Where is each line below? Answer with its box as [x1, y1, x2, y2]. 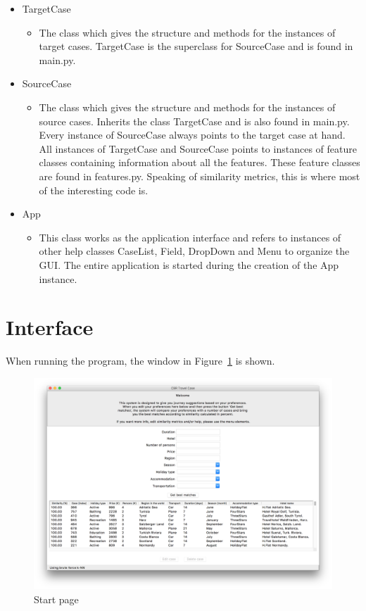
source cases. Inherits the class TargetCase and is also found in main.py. [39, 113, 350, 128]
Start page [34, 592, 79, 607]
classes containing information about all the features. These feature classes [39, 155, 360, 170]
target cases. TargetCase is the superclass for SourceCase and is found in [39, 39, 353, 53]
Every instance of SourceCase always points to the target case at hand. [39, 127, 346, 142]
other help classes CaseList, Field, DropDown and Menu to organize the [39, 244, 350, 258]
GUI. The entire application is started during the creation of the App [39, 257, 339, 272]
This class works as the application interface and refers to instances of [39, 229, 341, 244]
